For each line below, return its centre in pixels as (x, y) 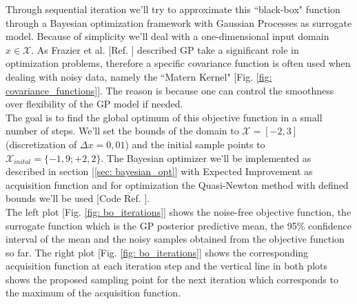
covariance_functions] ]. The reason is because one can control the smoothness (170, 90)
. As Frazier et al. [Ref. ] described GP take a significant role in (165, 49)
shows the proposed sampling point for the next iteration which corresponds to (172, 279)
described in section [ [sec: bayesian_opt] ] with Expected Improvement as (159, 171)
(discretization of (41, 144)
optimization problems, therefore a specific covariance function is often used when (178, 63)
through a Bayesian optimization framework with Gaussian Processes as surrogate (179, 22)
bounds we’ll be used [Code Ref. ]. (78, 198)
